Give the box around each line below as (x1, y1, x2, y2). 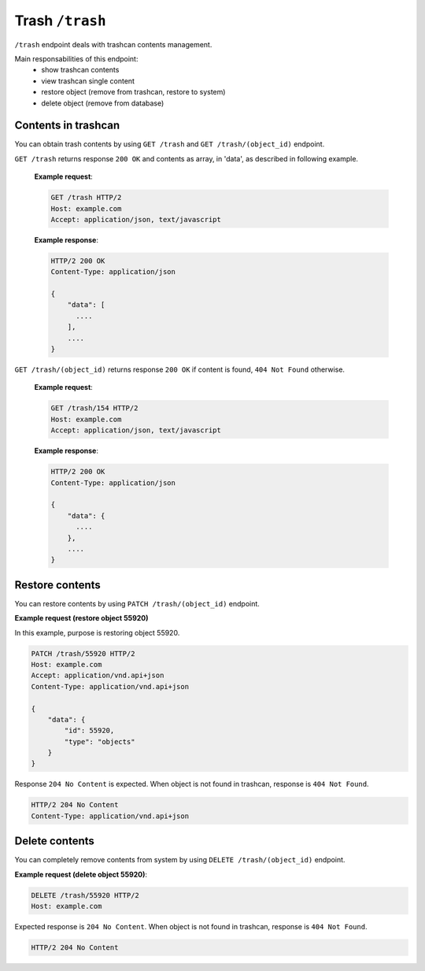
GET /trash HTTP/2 (50, 193, 122, 202)
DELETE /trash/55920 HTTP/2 (31, 891, 139, 899)
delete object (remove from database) (41, 98, 164, 108)
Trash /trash (14, 12, 106, 29)
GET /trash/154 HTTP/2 (50, 404, 139, 413)
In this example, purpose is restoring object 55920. (14, 628, 180, 637)
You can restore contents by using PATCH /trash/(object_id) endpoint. (14, 599, 260, 608)
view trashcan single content (41, 76, 135, 86)
